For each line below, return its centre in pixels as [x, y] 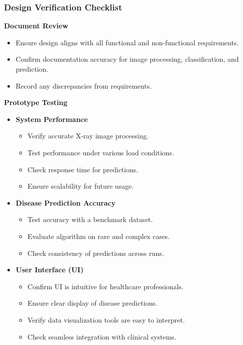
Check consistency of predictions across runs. [96, 253]
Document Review [36, 26]
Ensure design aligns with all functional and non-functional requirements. [127, 42]
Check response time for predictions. [83, 169]
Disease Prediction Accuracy [66, 202]
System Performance [52, 119]
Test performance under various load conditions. [101, 152]
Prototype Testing [36, 102]
